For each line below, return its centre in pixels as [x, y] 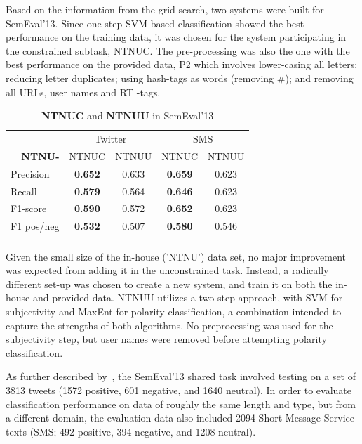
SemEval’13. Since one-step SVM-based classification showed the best [155, 23]
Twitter [110, 138]
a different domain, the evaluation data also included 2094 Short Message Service [180, 418]
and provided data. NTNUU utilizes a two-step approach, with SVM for [188, 298]
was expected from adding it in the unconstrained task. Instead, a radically [167, 270]
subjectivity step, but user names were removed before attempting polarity [166, 339]
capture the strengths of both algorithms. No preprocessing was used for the [169, 325]
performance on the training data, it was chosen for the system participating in [176, 37]
